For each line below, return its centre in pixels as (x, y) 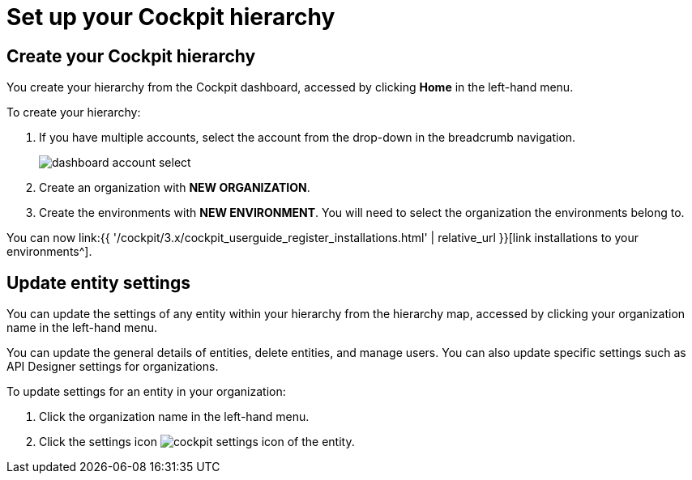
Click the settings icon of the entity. (197, 442)
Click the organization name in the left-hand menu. (174, 417)
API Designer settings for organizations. (113, 367)
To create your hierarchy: (74, 113)
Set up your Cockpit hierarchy (171, 17)
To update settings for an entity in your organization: (146, 392)
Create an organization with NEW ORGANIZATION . (175, 188)
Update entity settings (98, 282)
